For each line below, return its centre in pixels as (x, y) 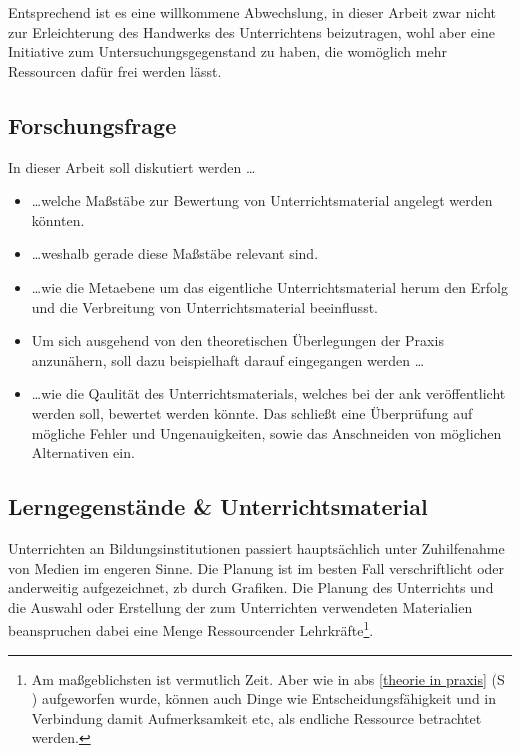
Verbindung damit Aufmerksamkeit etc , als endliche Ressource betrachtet (256, 717)
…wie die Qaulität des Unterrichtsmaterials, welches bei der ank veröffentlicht (268, 393)
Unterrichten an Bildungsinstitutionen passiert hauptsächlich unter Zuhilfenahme (256, 547)
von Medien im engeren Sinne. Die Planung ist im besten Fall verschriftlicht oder (256, 567)
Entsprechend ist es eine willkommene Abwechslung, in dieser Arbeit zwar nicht (252, 12)
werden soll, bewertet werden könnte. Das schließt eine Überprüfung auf (252, 412)
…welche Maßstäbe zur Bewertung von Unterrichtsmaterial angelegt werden (262, 200)
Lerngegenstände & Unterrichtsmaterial (218, 506)
